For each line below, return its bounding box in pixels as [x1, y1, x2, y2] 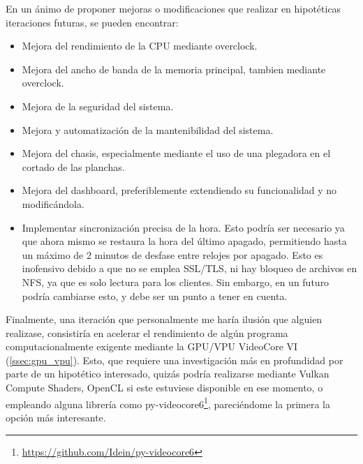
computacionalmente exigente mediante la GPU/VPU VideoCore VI [6, 339, 298, 354]
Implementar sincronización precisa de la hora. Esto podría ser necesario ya [22, 220, 345, 234]
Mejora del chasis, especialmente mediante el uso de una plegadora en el [22, 146, 331, 160]
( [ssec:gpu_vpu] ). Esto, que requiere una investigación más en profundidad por [6, 352, 343, 367]
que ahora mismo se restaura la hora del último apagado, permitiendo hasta [22, 234, 347, 248]
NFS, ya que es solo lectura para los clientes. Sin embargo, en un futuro [22, 274, 329, 289]
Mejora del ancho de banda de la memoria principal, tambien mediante [22, 61, 326, 76]
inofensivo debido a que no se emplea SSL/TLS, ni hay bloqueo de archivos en [22, 261, 357, 276]
